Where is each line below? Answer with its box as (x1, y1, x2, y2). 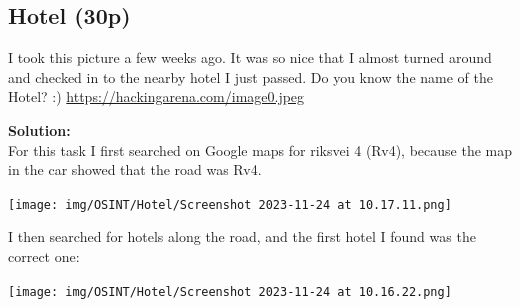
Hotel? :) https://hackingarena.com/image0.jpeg (8, 86, 305, 107)
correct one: (8, 246, 80, 267)
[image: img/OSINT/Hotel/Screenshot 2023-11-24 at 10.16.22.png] (8, 284, 452, 299)
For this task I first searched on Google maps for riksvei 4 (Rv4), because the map (8, 139, 513, 160)
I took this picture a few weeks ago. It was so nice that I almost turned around (8, 47, 492, 68)
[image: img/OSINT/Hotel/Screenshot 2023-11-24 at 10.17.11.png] (8, 197, 452, 212)
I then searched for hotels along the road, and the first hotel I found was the (8, 226, 476, 247)
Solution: (8, 119, 71, 140)
